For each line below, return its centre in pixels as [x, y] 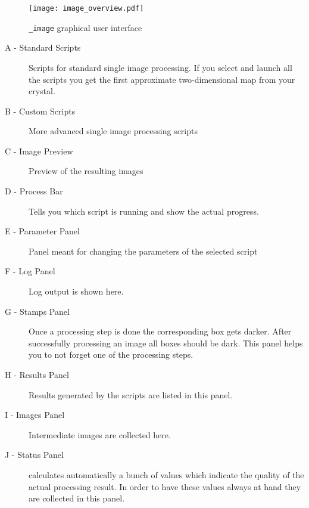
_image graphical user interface [85, 27]
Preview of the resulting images [86, 171]
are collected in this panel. [77, 498]
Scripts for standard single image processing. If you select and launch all [160, 67]
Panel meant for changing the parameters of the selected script [143, 251]
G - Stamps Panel [37, 311]
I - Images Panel [35, 415]
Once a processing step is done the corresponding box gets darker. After [160, 331]
